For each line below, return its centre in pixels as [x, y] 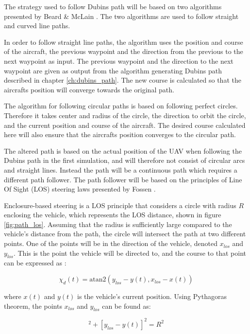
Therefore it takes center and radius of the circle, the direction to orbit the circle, [125, 115]
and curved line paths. [37, 26]
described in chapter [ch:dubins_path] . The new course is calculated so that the [123, 80]
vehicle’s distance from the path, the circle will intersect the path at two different [125, 234]
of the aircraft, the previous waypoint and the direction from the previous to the [124, 51]
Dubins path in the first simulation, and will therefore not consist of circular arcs [125, 160]
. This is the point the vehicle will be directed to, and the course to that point [130, 253]
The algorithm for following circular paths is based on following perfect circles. [121, 106]
